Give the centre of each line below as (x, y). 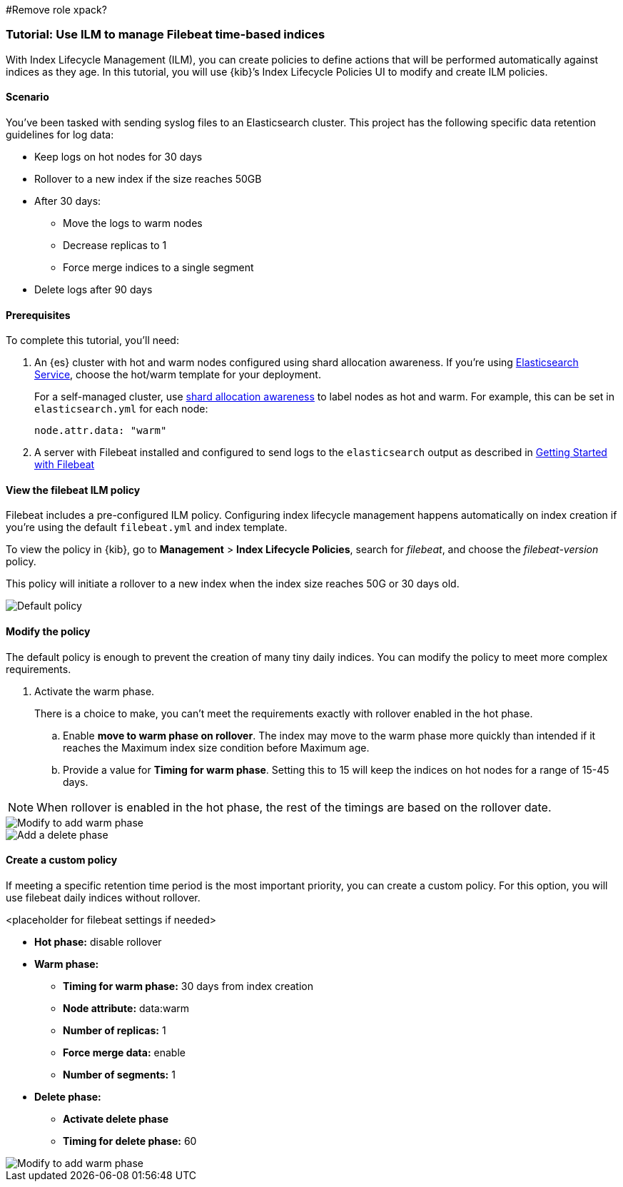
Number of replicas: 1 (115, 1030)
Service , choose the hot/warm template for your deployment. (178, 375)
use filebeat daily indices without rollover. (103, 897)
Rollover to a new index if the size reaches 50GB (148, 178)
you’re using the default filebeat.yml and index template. (147, 527)
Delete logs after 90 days (93, 289)
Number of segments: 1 (119, 1074)
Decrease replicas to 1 (115, 245)
